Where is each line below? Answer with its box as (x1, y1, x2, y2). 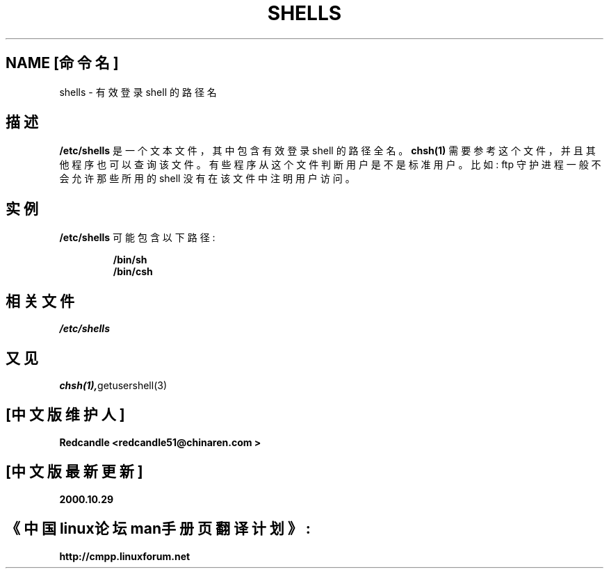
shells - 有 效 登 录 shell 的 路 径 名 (59, 85, 217, 98)
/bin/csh (113, 265, 153, 278)
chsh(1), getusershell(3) (59, 379, 168, 391)
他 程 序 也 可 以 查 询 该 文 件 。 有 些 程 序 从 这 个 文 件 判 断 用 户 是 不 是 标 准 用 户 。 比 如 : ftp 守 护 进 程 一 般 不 (59, 158, 601, 171)
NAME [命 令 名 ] (6, 54, 119, 72)
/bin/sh (113, 254, 147, 266)
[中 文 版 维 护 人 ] (6, 406, 125, 424)
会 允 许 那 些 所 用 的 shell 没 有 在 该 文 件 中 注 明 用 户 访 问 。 (59, 172, 355, 185)
